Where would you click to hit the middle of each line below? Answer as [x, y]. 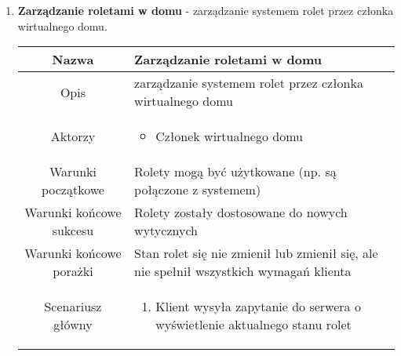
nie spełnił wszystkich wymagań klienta [243, 271]
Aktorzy [73, 136]
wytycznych [166, 231]
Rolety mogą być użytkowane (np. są [235, 172]
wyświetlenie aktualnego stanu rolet [253, 325]
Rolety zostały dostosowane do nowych [241, 213]
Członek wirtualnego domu [229, 136]
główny [73, 325]
